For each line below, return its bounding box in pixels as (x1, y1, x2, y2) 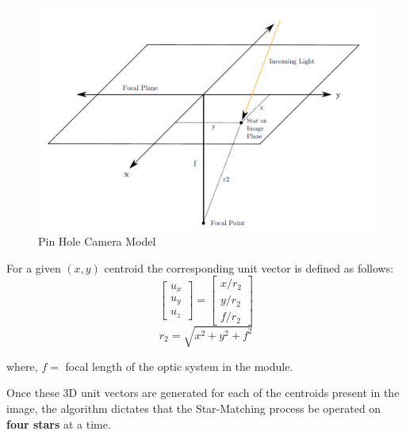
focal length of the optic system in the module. (65, 357, 293, 374)
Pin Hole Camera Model (38, 232, 156, 249)
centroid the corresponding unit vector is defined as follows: (104, 259, 394, 276)
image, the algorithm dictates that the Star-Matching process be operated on (6, 400, 381, 416)
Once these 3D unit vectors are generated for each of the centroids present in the (6, 384, 400, 401)
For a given (6, 259, 61, 276)
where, (6, 357, 38, 374)
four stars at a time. (6, 415, 111, 432)
